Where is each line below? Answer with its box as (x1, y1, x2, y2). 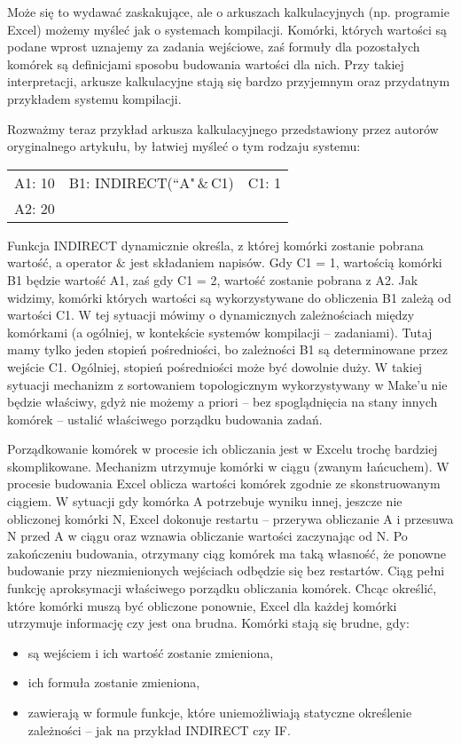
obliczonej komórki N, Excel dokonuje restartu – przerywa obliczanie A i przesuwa (7, 509, 454, 527)
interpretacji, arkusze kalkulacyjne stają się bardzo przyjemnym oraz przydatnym (7, 72, 450, 91)
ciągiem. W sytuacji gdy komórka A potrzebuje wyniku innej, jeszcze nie (7, 492, 402, 511)
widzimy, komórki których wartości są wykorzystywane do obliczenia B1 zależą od (7, 288, 452, 306)
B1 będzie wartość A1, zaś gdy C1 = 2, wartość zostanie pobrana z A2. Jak (7, 270, 418, 289)
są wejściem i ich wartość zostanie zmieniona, (27, 643, 274, 662)
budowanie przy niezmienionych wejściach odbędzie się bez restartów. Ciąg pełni (7, 561, 445, 580)
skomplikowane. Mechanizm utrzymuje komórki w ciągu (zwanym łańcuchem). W (7, 456, 449, 475)
